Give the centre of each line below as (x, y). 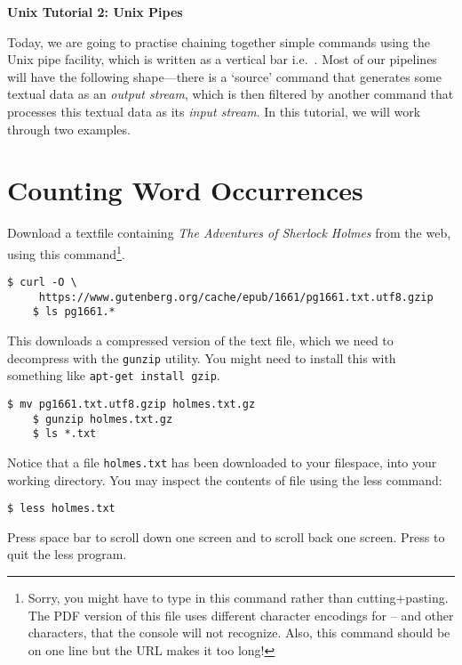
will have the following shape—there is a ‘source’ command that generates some (224, 76)
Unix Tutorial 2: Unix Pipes (95, 12)
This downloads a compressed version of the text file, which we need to (200, 341)
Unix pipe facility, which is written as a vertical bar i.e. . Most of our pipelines (222, 59)
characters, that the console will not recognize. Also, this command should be (239, 633)
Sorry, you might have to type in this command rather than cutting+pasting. (238, 598)
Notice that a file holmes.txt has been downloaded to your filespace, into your (222, 462)
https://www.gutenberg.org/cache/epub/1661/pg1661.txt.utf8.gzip (236, 297)
